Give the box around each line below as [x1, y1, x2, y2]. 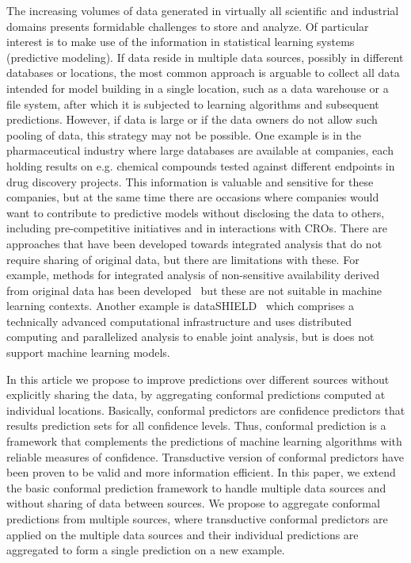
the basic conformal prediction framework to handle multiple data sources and [6, 479, 386, 496]
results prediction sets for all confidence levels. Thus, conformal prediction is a [6, 417, 386, 434]
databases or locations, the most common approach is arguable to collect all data [6, 64, 400, 81]
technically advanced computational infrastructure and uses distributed [6, 312, 352, 329]
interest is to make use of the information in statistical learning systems [6, 33, 355, 50]
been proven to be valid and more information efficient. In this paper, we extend [6, 464, 396, 481]
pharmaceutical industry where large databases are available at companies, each [6, 142, 394, 159]
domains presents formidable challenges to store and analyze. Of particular [6, 17, 369, 34]
